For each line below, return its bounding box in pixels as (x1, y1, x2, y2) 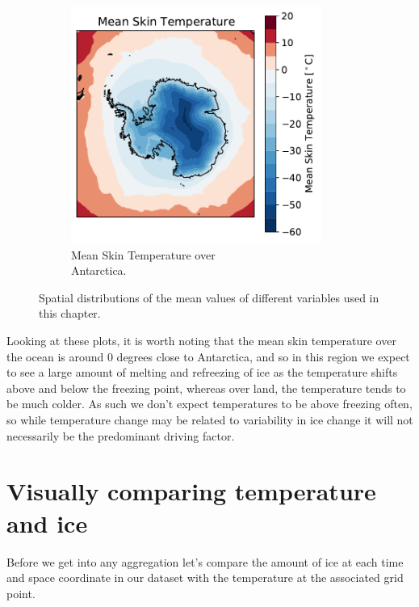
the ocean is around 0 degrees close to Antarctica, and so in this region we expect (6, 348, 410, 365)
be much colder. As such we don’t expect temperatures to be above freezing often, (6, 395, 413, 412)
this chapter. (39, 305, 101, 322)
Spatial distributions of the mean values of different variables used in (39, 289, 379, 306)
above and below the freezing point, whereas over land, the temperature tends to (6, 379, 406, 396)
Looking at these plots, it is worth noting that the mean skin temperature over (6, 332, 396, 349)
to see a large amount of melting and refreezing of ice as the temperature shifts (6, 364, 398, 381)
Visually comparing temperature (6, 474, 376, 508)
